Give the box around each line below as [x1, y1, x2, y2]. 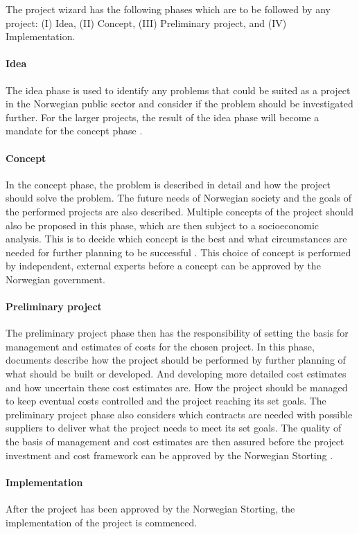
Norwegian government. [6, 272, 105, 286]
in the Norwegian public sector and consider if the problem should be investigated [6, 96, 353, 111]
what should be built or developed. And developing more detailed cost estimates [6, 366, 347, 381]
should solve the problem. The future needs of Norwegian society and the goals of [6, 190, 352, 205]
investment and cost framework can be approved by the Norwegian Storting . [6, 447, 333, 462]
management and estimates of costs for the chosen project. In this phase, [6, 339, 315, 353]
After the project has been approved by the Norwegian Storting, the [6, 501, 295, 516]
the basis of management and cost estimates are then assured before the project [6, 434, 344, 449]
